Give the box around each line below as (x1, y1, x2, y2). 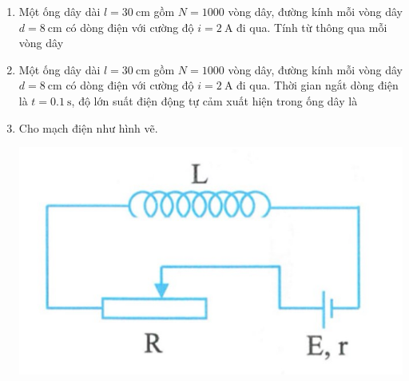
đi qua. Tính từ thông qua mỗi (236, 18, 387, 35)
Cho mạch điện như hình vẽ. (18, 119, 158, 136)
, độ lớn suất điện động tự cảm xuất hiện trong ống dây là (71, 92, 358, 109)
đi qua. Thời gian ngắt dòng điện (236, 77, 399, 93)
